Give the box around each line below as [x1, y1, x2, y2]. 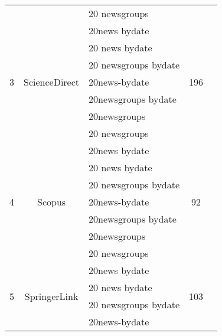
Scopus [37, 195, 66, 208]
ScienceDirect [24, 75, 80, 89]
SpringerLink [24, 289, 79, 303]
